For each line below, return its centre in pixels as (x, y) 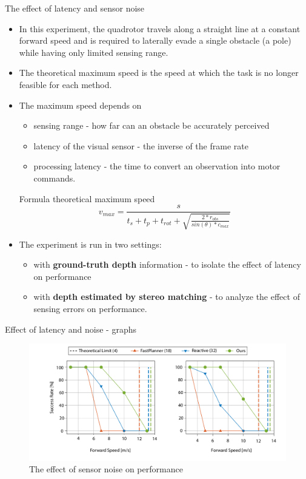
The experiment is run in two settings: (90, 244)
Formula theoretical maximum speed (87, 198)
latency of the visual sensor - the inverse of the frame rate (141, 145)
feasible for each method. (65, 84)
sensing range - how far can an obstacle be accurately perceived (151, 125)
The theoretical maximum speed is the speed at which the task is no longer (159, 73)
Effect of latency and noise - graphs (71, 329)
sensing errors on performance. (90, 308)
